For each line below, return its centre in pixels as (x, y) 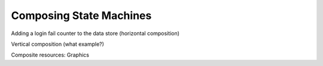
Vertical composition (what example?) (58, 44)
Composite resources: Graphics (50, 55)
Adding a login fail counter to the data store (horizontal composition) (95, 33)
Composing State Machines (81, 15)
